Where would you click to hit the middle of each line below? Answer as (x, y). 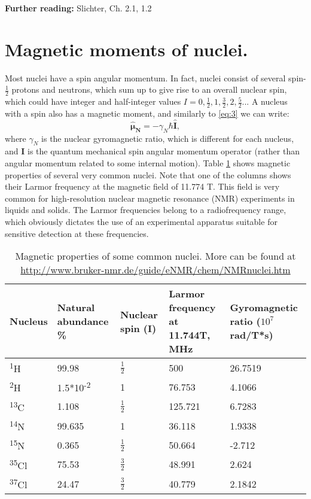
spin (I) (138, 328)
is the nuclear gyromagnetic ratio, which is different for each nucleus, (168, 138)
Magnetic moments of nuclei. (126, 49)
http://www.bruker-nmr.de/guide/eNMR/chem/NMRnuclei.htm (155, 270)
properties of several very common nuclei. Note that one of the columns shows (148, 174)
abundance (83, 321)
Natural (76, 308)
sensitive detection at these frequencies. (77, 233)
